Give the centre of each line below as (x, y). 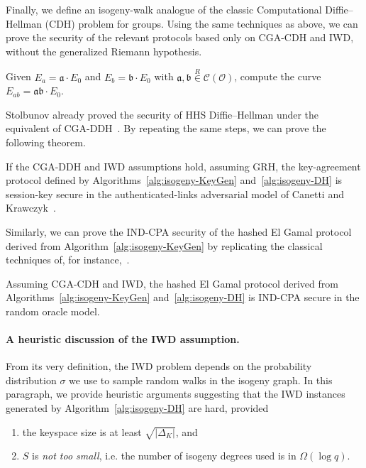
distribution (31, 380)
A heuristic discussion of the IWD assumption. (123, 339)
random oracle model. (53, 311)
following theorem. (46, 142)
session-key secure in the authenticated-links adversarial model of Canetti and (175, 194)
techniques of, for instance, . (68, 260)
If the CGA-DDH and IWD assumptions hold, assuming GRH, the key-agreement (183, 166)
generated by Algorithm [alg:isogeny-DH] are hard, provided (137, 408)
